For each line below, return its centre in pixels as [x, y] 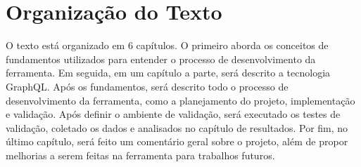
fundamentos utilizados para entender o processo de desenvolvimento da [161, 59]
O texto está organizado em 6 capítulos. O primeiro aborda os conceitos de [167, 45]
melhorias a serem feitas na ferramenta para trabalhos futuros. [140, 155]
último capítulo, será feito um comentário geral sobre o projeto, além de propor [177, 141]
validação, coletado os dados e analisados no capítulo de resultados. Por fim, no [177, 127]
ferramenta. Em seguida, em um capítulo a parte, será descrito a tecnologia [168, 73]
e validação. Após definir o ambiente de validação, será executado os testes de [173, 114]
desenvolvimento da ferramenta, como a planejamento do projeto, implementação [180, 100]
